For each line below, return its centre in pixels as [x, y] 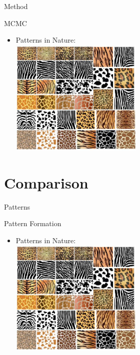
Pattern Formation [33, 223]
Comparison [46, 182]
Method [16, 6]
